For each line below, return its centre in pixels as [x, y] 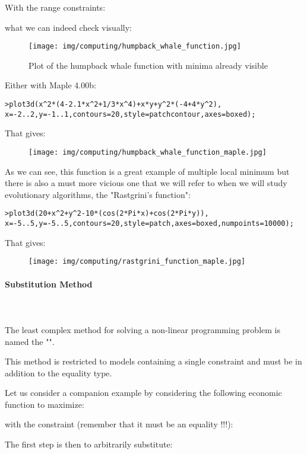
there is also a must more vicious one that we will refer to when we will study [146, 183]
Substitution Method [49, 284]
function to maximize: [45, 404]
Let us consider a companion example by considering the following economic [143, 393]
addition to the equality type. [58, 373]
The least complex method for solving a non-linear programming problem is [143, 329]
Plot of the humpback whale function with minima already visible [148, 65]
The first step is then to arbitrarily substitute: [89, 444]
